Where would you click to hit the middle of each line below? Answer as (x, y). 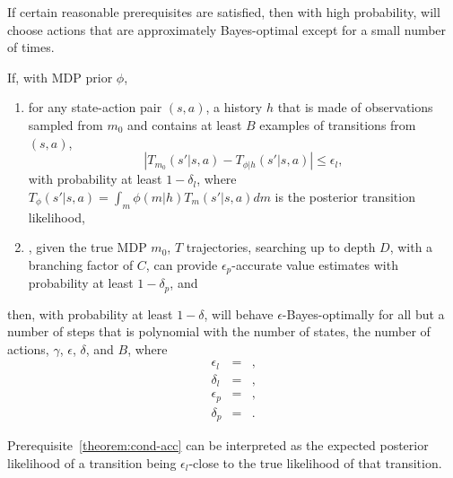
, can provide (182, 264)
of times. (31, 47)
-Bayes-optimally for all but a (363, 313)
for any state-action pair (95, 107)
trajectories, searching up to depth (281, 247)
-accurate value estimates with (315, 264)
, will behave (239, 313)
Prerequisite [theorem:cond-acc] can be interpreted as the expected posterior (218, 445)
